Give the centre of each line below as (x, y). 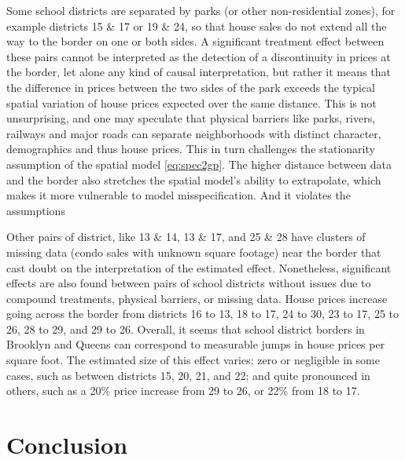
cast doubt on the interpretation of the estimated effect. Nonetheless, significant (199, 267)
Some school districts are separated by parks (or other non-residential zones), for (201, 10)
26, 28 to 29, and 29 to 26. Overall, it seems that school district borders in (186, 329)
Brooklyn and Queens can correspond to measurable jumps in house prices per (196, 344)
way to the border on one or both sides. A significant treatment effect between (195, 41)
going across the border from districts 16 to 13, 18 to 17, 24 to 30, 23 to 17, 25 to (203, 314)
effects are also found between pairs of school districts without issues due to (189, 283)
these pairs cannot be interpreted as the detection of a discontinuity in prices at (199, 56)
